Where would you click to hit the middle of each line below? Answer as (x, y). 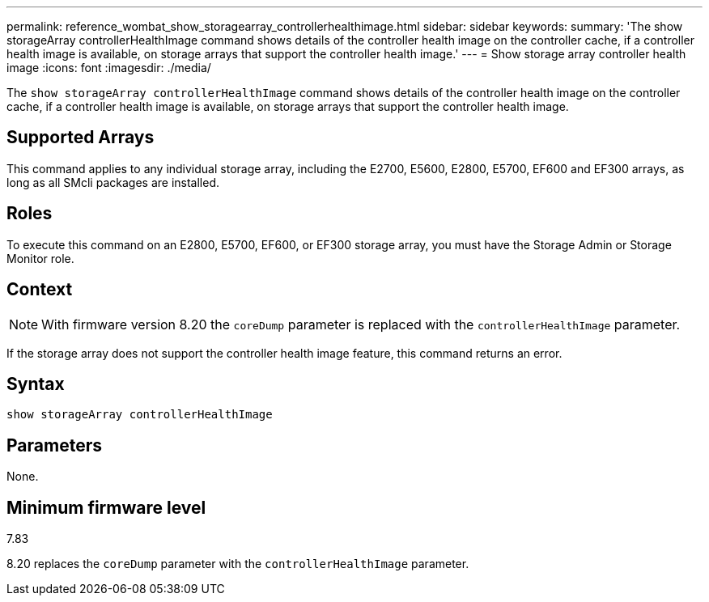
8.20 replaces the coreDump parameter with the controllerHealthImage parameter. (238, 564)
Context (40, 290)
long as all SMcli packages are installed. (113, 182)
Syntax (36, 384)
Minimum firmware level (106, 507)
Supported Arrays (81, 138)
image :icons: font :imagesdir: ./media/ (109, 68)
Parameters (54, 445)
